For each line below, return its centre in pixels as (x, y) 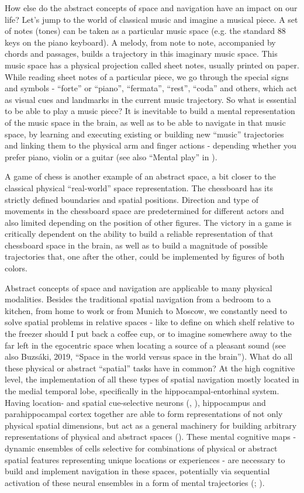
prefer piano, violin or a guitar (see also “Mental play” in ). (111, 156)
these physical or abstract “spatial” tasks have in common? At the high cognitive (150, 368)
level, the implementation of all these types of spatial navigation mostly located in (152, 379)
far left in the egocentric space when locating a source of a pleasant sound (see (145, 345)
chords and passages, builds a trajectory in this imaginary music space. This (141, 54)
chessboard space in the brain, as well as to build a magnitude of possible (136, 245)
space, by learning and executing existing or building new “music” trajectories (144, 134)
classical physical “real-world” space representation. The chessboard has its (139, 187)
